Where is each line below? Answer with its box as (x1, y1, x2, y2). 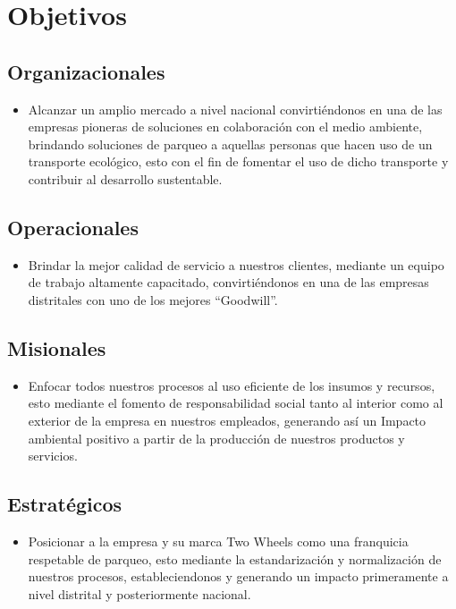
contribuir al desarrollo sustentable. (28, 169, 223, 188)
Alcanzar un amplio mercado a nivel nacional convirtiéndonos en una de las (28, 99, 443, 118)
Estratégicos (7, 490, 122, 518)
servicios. (28, 446, 78, 465)
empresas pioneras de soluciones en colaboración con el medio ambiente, (28, 117, 423, 136)
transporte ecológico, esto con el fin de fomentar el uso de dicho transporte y (28, 152, 449, 171)
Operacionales (7, 213, 139, 241)
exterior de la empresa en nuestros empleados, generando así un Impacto (28, 410, 426, 429)
